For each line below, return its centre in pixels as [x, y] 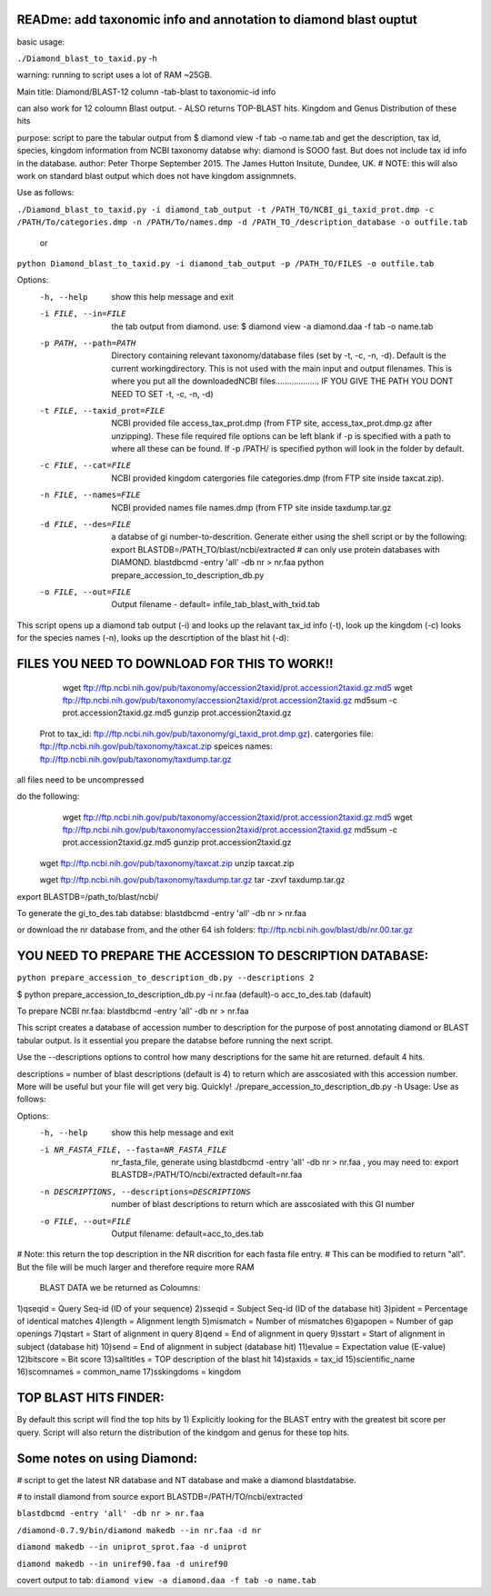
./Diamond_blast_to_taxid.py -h [87, 58]
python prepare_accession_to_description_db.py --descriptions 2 [165, 978]
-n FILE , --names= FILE [90, 495]
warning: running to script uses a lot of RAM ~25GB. [115, 75]
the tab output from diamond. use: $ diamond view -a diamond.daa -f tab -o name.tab [272, 326]
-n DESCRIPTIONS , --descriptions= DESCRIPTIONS [145, 1192]
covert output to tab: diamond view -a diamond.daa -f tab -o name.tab [167, 1581]
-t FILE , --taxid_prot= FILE [102, 410]
